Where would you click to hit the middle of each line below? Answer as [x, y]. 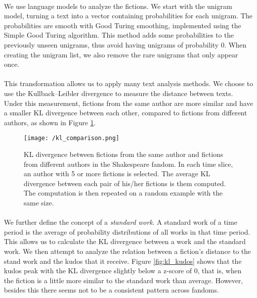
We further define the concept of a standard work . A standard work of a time [121, 222]
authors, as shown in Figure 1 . [50, 122]
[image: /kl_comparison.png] [72, 138]
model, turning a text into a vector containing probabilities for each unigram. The [128, 16]
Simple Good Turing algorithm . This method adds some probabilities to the [119, 35]
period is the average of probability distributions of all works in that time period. [127, 231]
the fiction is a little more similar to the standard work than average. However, [124, 280]
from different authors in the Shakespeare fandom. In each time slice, [128, 164]
